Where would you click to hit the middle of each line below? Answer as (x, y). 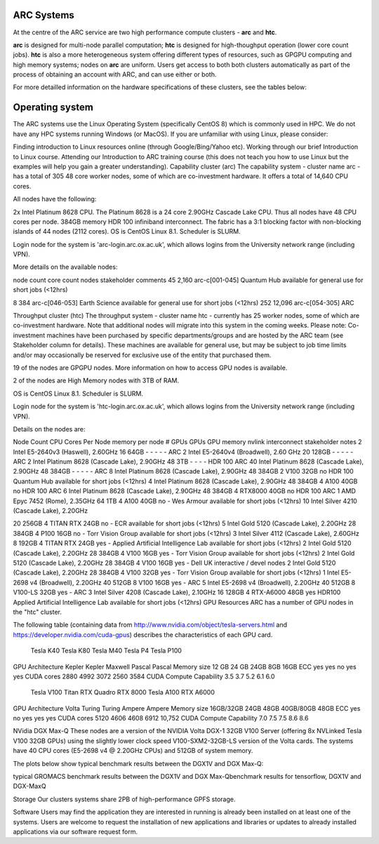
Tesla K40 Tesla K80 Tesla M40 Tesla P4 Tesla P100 (106, 651)
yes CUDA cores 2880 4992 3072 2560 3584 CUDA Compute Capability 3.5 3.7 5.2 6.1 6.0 (144, 676)
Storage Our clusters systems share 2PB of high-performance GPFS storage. (124, 799)
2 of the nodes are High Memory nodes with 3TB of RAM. (96, 381)
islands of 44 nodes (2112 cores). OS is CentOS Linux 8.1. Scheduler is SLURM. (127, 232)
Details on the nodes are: (49, 429)
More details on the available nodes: (65, 267)
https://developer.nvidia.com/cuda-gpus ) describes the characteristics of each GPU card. (143, 634)
